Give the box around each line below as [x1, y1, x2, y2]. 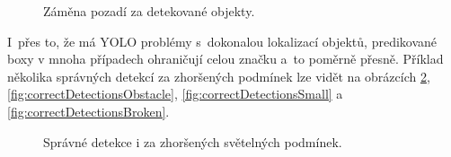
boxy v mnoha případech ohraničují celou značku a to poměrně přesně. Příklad [7, 49, 444, 68]
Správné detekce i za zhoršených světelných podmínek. [43, 132, 342, 151]
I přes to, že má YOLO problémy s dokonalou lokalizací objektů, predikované [7, 31, 438, 50]
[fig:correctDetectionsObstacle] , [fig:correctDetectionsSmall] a [7, 84, 343, 103]
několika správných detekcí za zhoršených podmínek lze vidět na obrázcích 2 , [7, 66, 430, 85]
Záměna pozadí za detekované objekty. [43, 2, 255, 20]
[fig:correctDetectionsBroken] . [7, 101, 170, 120]
